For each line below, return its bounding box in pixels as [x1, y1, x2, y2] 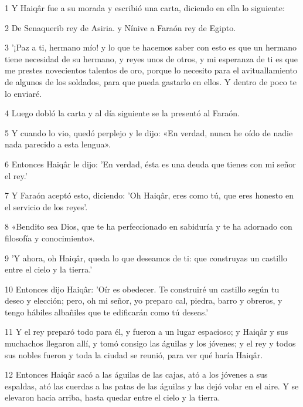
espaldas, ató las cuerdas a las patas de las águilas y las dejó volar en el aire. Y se [5, 379, 299, 392]
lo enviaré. [5, 87, 42, 99]
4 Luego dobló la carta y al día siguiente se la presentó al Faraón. [5, 107, 240, 119]
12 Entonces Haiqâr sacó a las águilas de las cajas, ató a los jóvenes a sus [5, 368, 268, 381]
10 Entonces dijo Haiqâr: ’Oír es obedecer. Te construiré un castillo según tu [5, 282, 280, 295]
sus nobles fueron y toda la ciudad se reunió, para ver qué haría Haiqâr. [5, 348, 263, 361]
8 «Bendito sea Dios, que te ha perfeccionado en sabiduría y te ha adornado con [5, 220, 292, 233]
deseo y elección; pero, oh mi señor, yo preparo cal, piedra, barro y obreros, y [5, 294, 282, 307]
